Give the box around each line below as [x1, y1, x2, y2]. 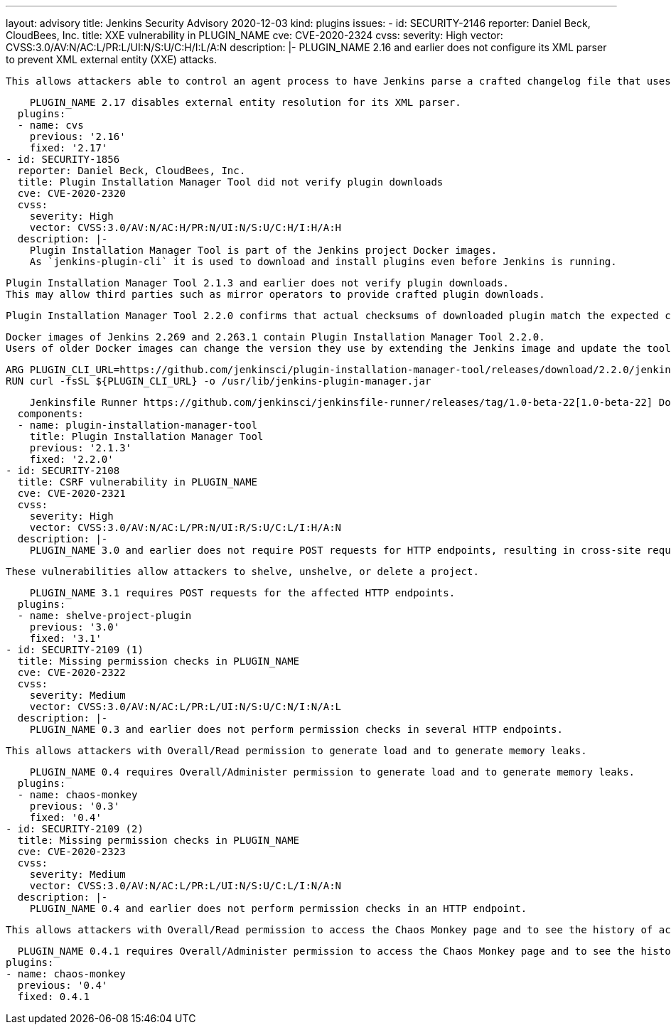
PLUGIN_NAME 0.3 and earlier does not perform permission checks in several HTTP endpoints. [29, 724, 563, 735]
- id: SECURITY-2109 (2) [6, 823, 144, 835]
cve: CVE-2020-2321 [17, 488, 126, 499]
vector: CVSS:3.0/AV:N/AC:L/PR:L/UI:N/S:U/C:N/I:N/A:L [29, 701, 342, 712]
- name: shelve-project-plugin [17, 610, 192, 621]
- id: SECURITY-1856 [6, 154, 120, 165]
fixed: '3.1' [29, 633, 102, 644]
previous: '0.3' [29, 800, 120, 812]
